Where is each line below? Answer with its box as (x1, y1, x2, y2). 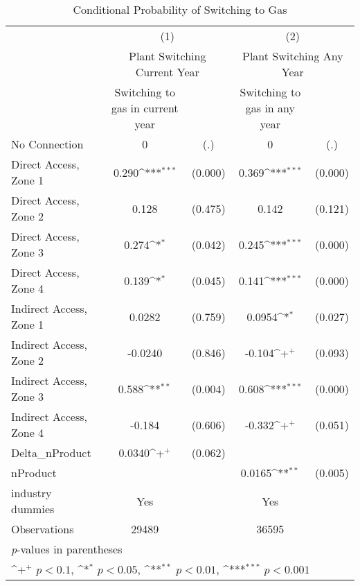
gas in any (245, 100, 295, 116)
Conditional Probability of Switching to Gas (73, 1, 287, 17)
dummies (11, 501, 55, 517)
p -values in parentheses (11, 541, 123, 557)
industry (11, 485, 52, 501)
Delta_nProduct (11, 445, 91, 460)
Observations (11, 521, 74, 537)
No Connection (11, 136, 84, 152)
